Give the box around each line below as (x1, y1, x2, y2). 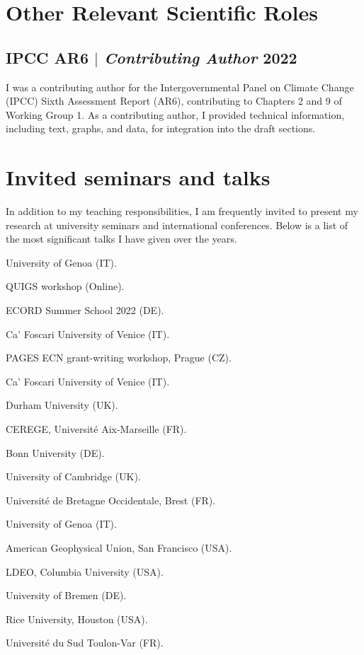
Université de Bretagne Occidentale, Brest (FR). (6, 492, 216, 507)
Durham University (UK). (6, 398, 118, 412)
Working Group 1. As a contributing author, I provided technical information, (6, 107, 345, 122)
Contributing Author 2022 (104, 46, 297, 68)
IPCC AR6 (6, 46, 89, 68)
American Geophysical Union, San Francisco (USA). (6, 540, 232, 555)
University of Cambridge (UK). (6, 469, 141, 484)
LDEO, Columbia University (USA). (6, 564, 164, 579)
